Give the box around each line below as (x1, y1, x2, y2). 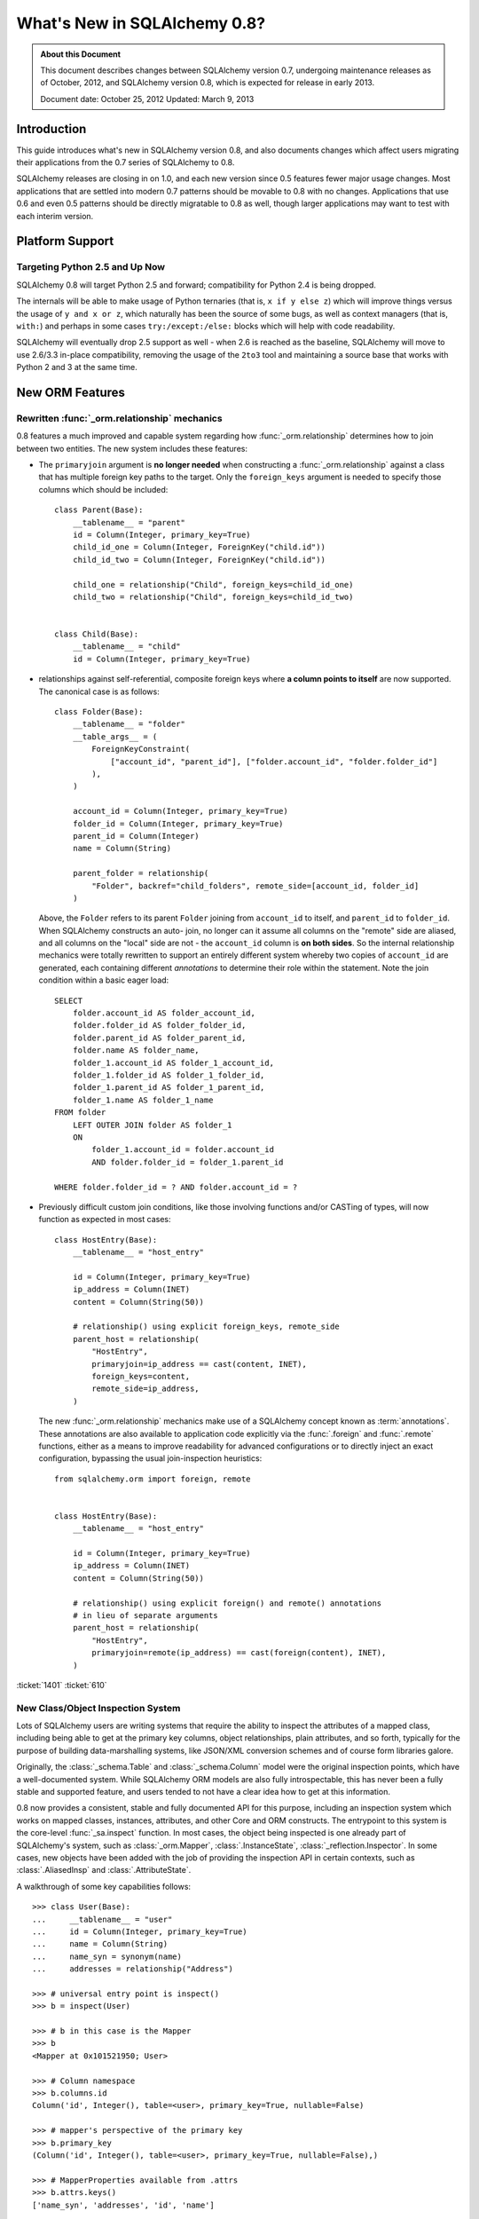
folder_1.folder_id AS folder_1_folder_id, (72, 1070, 265, 1080)
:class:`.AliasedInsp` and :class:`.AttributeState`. (16, 1865, 192, 1875)
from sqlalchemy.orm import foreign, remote (54, 1473, 252, 1484)
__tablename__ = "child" (72, 642, 181, 651)
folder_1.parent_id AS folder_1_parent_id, (72, 1083, 265, 1093)
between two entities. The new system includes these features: (16, 443, 248, 454)
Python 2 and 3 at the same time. (16, 362, 137, 373)
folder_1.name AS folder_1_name (72, 1094, 214, 1105)
